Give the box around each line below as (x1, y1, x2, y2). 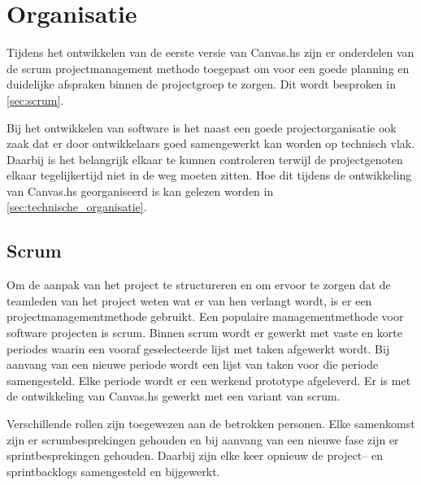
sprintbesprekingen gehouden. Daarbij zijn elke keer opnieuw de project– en (7, 447, 383, 464)
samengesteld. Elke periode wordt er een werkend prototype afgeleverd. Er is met (7, 371, 411, 388)
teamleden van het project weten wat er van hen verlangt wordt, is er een (7, 292, 372, 309)
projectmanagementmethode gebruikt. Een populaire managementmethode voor (7, 308, 404, 325)
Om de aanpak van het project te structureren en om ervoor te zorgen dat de (7, 276, 391, 293)
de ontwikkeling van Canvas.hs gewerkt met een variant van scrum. (7, 388, 341, 405)
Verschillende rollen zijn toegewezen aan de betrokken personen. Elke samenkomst (7, 415, 415, 432)
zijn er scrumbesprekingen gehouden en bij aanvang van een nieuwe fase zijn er (7, 431, 399, 448)
